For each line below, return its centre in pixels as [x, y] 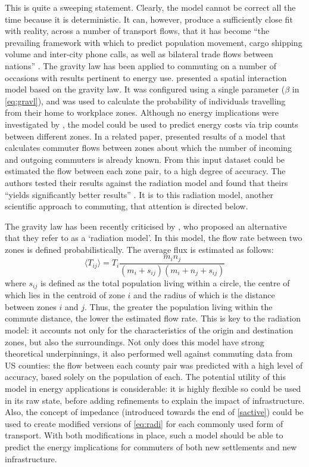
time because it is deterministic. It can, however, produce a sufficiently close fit [149, 19]
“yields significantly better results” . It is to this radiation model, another [139, 194]
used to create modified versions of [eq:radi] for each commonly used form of [144, 423]
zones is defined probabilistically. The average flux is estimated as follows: [139, 249]
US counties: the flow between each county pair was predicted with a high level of [154, 365]
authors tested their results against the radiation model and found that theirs [146, 182]
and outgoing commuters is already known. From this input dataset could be [145, 159]
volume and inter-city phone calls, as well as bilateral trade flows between [139, 54]
